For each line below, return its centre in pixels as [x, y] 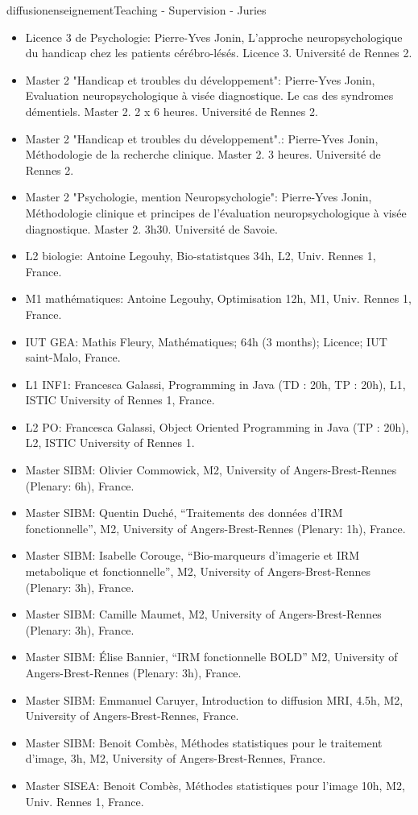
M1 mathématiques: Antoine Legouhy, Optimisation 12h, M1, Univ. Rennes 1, [218, 298]
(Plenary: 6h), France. [80, 485]
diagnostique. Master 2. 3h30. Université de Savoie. [151, 228]
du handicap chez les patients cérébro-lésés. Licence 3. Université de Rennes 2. [219, 53]
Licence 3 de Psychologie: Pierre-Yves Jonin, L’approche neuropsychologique [214, 37]
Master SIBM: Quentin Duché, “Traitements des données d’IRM [184, 513]
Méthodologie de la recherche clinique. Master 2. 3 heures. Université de [203, 154]
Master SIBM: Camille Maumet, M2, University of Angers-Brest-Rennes [203, 614]
